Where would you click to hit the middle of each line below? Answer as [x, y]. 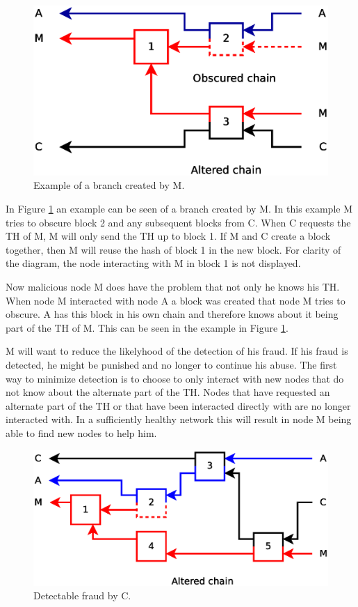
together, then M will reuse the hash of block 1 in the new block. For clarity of [173, 249]
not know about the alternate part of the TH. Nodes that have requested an [168, 392]
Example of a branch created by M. [109, 185]
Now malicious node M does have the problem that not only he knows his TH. [173, 287]
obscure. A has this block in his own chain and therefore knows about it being [172, 314]
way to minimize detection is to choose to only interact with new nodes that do [175, 378]
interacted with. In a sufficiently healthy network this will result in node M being [179, 419]
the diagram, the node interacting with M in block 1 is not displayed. [153, 263]
